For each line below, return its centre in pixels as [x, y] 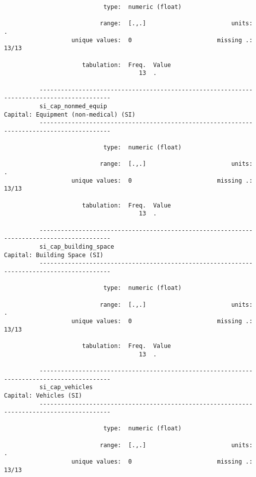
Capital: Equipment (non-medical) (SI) [70, 114]
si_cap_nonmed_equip [73, 106]
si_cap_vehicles [66, 387]
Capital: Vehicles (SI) [43, 395]
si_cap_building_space [77, 247]
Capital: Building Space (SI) [54, 255]
